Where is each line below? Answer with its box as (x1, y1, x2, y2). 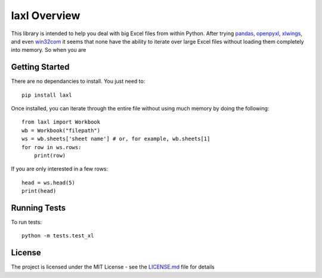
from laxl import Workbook (21, 119, 101, 125)
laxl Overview (11, 9, 80, 22)
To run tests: (11, 218, 42, 226)
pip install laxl (21, 91, 72, 98)
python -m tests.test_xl (21, 233, 94, 239)
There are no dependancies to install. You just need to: (11, 78, 145, 85)
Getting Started (11, 62, 70, 72)
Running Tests (11, 203, 66, 213)
